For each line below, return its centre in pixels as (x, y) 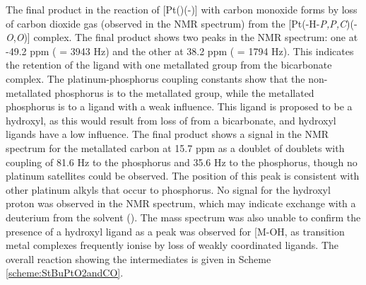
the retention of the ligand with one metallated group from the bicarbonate (169, 65)
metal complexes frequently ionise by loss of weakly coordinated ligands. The (172, 245)
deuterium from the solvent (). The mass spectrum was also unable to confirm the (183, 217)
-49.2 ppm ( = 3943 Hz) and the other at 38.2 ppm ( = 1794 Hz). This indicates (180, 51)
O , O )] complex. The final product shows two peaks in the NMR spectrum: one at (182, 37)
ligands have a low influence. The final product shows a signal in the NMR (167, 134)
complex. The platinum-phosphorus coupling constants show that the (155, 78)
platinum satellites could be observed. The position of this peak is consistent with (183, 176)
